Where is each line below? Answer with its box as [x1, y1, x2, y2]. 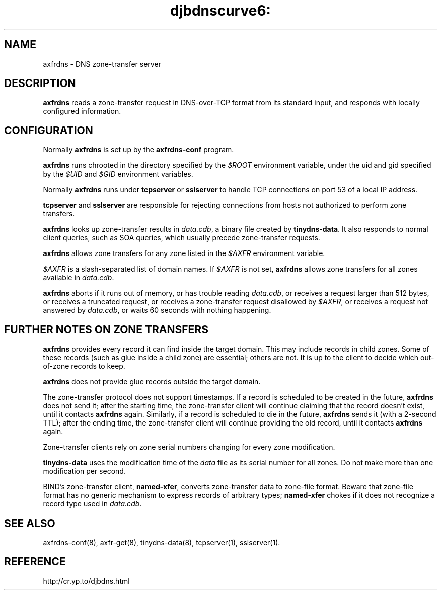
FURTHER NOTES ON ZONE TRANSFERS [4, 323, 208, 336]
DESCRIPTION [4, 77, 76, 90]
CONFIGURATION [4, 124, 93, 137]
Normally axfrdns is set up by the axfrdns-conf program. [43, 145, 234, 154]
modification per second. [43, 467, 126, 476]
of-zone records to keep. [43, 362, 125, 371]
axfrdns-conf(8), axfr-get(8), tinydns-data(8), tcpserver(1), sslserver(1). [43, 538, 280, 547]
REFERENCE [4, 555, 66, 568]
